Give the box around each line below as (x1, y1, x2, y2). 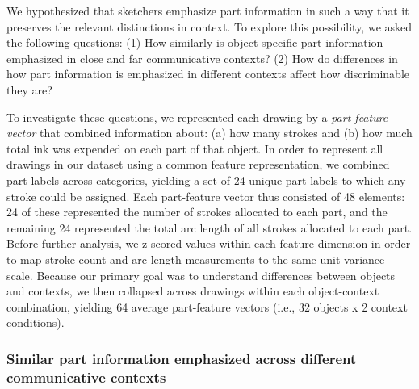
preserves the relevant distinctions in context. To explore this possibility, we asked (6, 18, 413, 35)
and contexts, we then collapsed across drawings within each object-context (6, 282, 379, 299)
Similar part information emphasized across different (6, 348, 357, 368)
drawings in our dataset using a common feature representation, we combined (6, 156, 390, 173)
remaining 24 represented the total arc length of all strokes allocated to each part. (6, 219, 413, 236)
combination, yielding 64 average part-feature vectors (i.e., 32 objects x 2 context (6, 298, 408, 315)
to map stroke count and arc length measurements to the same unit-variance (6, 250, 385, 267)
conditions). (6, 314, 65, 331)
